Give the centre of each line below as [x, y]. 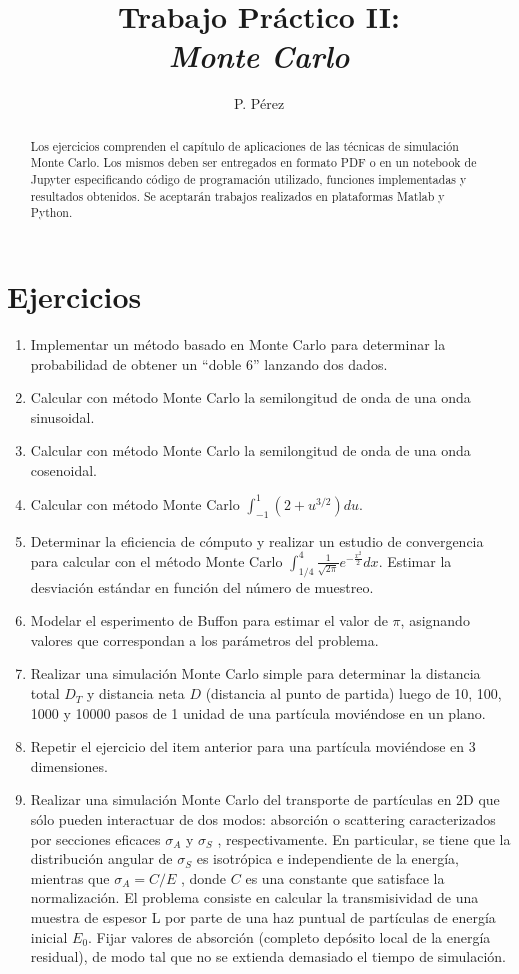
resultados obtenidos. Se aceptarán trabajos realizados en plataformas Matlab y [237, 195]
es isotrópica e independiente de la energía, [328, 858]
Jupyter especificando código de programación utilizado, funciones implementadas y [248, 179]
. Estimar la [415, 560]
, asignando [435, 620]
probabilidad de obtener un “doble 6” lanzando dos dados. [209, 363]
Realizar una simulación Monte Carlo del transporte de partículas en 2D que [265, 799]
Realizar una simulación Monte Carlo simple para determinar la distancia [255, 673]
